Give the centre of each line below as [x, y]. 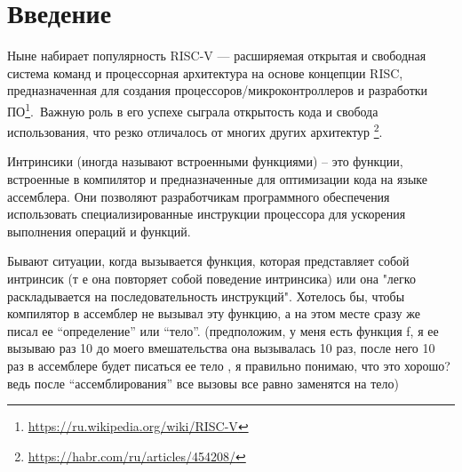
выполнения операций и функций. [99, 231]
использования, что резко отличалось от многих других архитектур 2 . [195, 130]
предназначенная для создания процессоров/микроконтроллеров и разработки [218, 90]
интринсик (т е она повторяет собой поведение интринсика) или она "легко [211, 278]
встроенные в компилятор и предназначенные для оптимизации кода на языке [217, 179]
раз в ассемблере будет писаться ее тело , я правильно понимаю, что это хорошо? [229, 365]
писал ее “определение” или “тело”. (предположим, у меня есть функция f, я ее [223, 330]
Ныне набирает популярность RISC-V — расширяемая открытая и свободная [217, 56]
